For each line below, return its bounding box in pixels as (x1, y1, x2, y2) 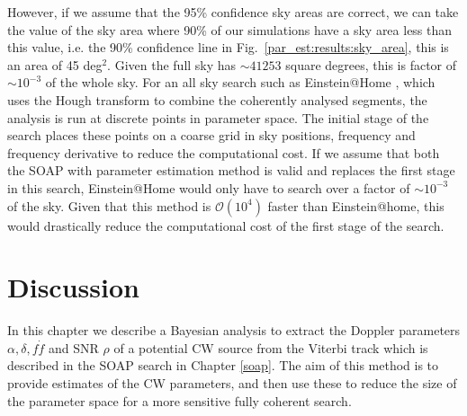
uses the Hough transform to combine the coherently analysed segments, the (7, 90, 427, 109)
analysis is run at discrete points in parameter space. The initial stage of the (7, 108, 429, 127)
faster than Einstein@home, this (267, 196, 445, 215)
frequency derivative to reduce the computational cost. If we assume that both (7, 143, 440, 162)
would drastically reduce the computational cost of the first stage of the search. (7, 216, 445, 235)
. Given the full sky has (107, 55, 237, 74)
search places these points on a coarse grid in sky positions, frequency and (7, 126, 416, 145)
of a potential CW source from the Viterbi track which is (113, 338, 428, 357)
